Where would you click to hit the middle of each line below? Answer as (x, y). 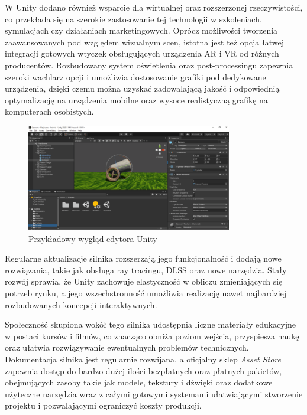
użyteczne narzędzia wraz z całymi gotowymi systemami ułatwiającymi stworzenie (154, 393)
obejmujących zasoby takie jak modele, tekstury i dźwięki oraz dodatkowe (139, 382)
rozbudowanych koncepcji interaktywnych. (81, 304)
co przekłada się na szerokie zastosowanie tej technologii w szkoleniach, (133, 19)
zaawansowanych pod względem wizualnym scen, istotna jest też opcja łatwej (144, 42)
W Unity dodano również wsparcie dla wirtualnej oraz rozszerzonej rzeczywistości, (154, 7)
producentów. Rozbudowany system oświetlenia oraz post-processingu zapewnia (149, 65)
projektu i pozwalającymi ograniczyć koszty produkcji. (103, 405)
